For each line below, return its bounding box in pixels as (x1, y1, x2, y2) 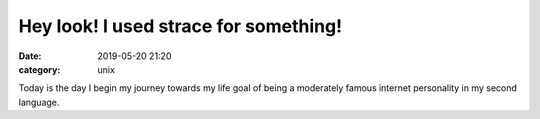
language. (18, 96, 60, 108)
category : (18, 63, 61, 75)
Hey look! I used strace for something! (18, 15, 343, 37)
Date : (18, 50, 42, 62)
